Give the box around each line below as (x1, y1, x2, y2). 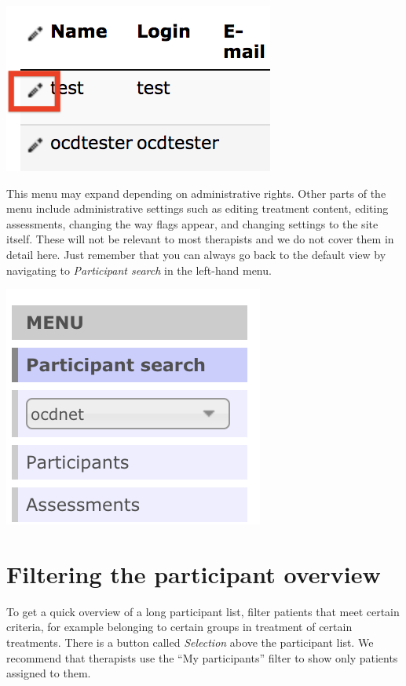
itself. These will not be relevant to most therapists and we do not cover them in (6, 231, 394, 247)
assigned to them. (6, 665, 91, 681)
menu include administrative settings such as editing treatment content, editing (6, 200, 389, 217)
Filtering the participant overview (6, 557, 381, 589)
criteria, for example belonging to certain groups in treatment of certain (6, 618, 353, 635)
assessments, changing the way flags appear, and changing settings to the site (6, 215, 379, 232)
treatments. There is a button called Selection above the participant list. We (6, 634, 374, 651)
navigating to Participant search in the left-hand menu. (6, 261, 272, 278)
